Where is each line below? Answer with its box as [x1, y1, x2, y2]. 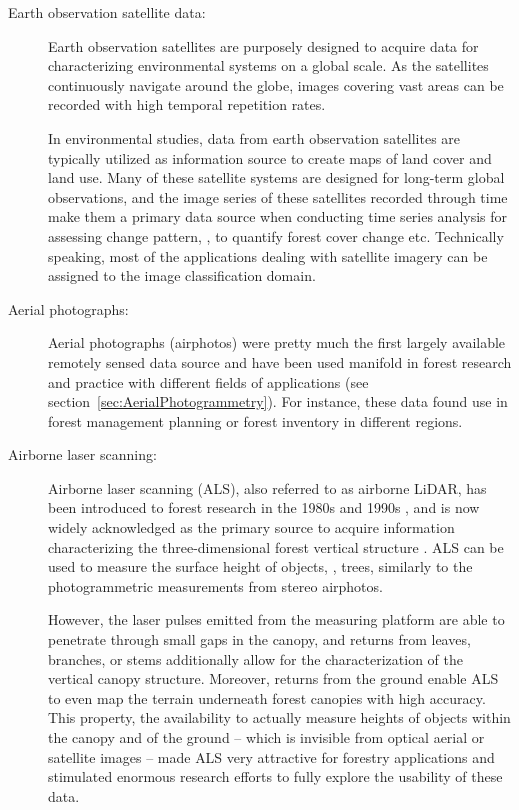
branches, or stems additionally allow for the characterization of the [48, 648, 463, 669]
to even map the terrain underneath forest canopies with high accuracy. [48, 687, 486, 708]
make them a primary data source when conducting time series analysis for [48, 206, 508, 227]
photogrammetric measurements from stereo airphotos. [48, 575, 383, 596]
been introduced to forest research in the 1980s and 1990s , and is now [48, 497, 480, 518]
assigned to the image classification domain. [48, 265, 316, 286]
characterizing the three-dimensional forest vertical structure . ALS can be [48, 536, 504, 557]
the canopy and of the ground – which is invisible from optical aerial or [48, 727, 485, 747]
